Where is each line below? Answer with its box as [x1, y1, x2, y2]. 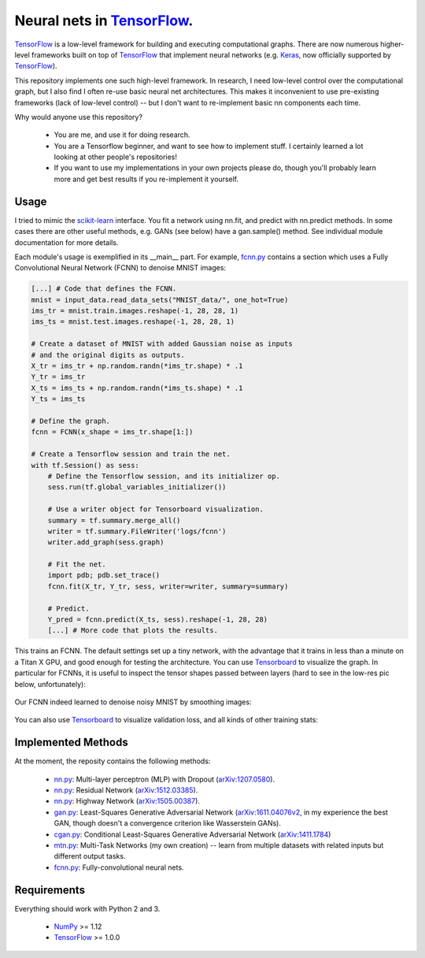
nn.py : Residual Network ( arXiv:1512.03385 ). [54, 785, 198, 795]
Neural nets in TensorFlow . [14, 12, 194, 29]
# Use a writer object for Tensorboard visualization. [47, 505, 264, 514]
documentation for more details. [14, 237, 119, 247]
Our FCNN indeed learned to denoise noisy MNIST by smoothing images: [14, 697, 252, 707]
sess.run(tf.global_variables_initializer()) [47, 483, 227, 492]
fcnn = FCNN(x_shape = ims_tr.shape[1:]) [31, 428, 194, 436]
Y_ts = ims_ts [31, 395, 86, 403]
